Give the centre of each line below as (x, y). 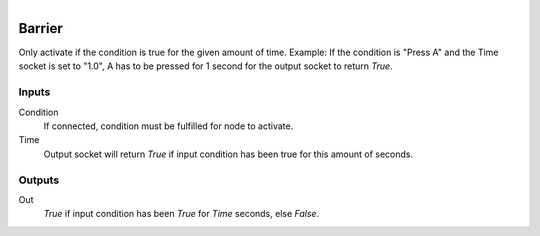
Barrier (41, 28)
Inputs (34, 92)
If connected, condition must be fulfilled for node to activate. (168, 126)
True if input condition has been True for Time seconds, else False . (181, 214)
